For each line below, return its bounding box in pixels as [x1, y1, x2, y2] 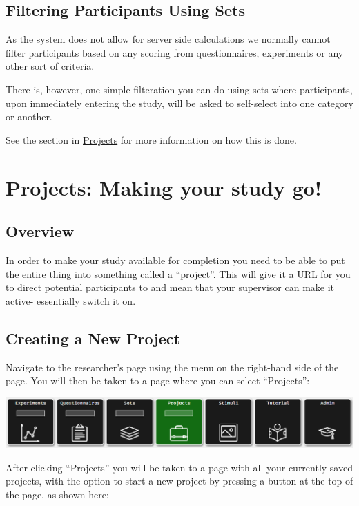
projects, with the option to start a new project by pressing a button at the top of [6, 474, 353, 488]
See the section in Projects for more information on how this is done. [6, 132, 297, 147]
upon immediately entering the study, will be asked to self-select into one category [6, 95, 353, 110]
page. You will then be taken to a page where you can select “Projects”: [6, 373, 310, 388]
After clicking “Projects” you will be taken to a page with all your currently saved [6, 460, 353, 474]
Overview [6, 221, 75, 242]
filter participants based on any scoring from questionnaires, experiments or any [6, 45, 344, 59]
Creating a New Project [6, 327, 180, 348]
